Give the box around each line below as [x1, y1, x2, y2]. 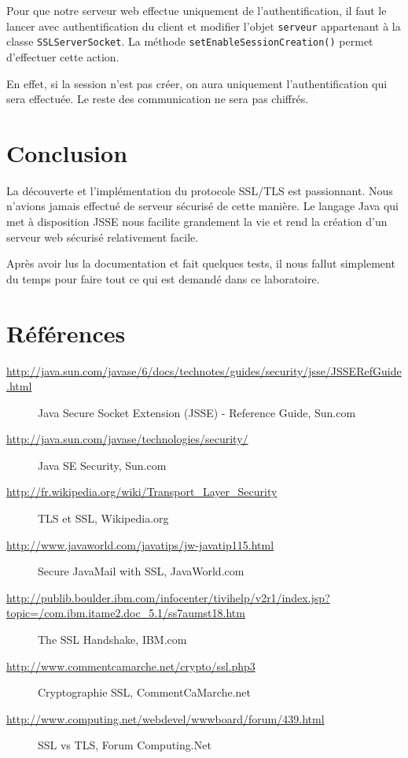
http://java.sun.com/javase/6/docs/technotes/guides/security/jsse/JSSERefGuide [6, 362, 402, 379]
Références [6, 316, 126, 349]
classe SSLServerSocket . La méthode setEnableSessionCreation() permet [6, 33, 373, 50]
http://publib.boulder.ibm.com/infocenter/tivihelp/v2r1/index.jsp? [6, 589, 330, 605]
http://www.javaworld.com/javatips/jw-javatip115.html [6, 536, 274, 553]
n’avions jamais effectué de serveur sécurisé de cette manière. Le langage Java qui [6, 198, 399, 214]
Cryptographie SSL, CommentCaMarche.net [38, 684, 251, 701]
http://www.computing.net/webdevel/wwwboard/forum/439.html [6, 710, 325, 727]
